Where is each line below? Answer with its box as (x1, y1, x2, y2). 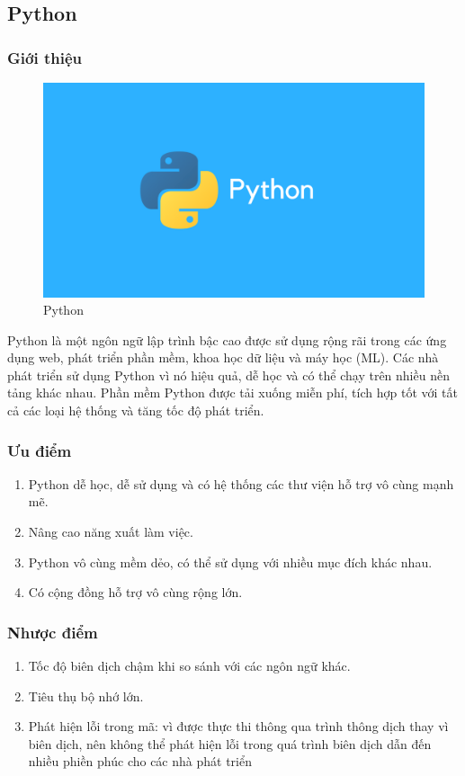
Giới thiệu (7, 46, 82, 68)
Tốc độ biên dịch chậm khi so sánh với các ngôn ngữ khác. (28, 656, 351, 675)
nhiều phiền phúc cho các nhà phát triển (28, 752, 252, 771)
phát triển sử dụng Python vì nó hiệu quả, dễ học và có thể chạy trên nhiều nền (7, 365, 450, 384)
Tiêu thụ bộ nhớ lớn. (28, 686, 144, 705)
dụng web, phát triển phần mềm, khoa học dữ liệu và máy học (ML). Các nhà (7, 348, 439, 367)
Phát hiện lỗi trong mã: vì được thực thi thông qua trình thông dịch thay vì (28, 717, 449, 736)
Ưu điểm (7, 439, 72, 461)
